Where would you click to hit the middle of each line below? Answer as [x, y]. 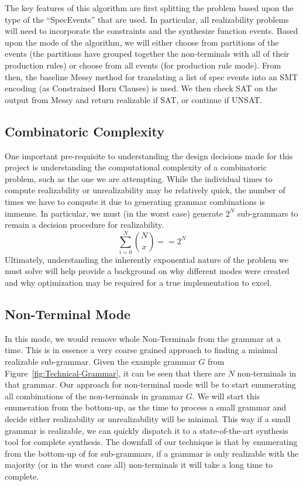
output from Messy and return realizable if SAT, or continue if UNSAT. [134, 99]
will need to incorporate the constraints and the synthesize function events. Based [151, 31]
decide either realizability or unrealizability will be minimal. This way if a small [148, 418]
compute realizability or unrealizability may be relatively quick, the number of [145, 190]
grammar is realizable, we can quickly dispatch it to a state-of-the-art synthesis [147, 430]
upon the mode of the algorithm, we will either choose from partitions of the [142, 42]
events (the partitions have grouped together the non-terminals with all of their [147, 54]
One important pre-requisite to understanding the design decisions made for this [149, 155]
